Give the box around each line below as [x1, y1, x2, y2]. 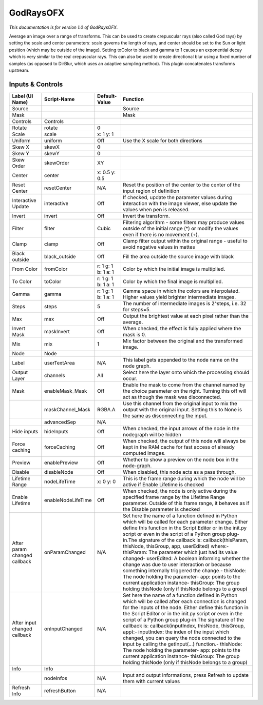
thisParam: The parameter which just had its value [122, 549, 238, 556]
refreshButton [44, 687, 76, 694]
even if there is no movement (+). [122, 231, 199, 238]
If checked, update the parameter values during [122, 194, 232, 201]
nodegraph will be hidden [122, 431, 182, 438]
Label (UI [12, 93, 34, 100]
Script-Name [44, 96, 75, 102]
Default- [97, 93, 117, 100]
